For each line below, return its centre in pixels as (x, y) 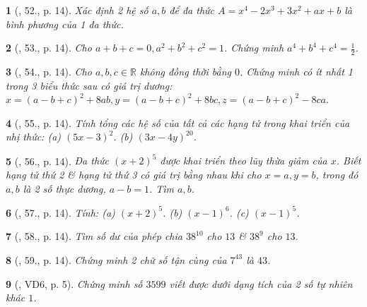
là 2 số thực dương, (64, 188)
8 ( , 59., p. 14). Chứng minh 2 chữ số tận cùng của (116, 259)
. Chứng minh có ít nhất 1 (297, 72)
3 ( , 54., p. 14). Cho (49, 72)
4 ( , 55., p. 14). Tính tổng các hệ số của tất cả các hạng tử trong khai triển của (178, 122)
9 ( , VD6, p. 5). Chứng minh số (74, 283)
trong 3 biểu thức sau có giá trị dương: (89, 85)
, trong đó (337, 175)
